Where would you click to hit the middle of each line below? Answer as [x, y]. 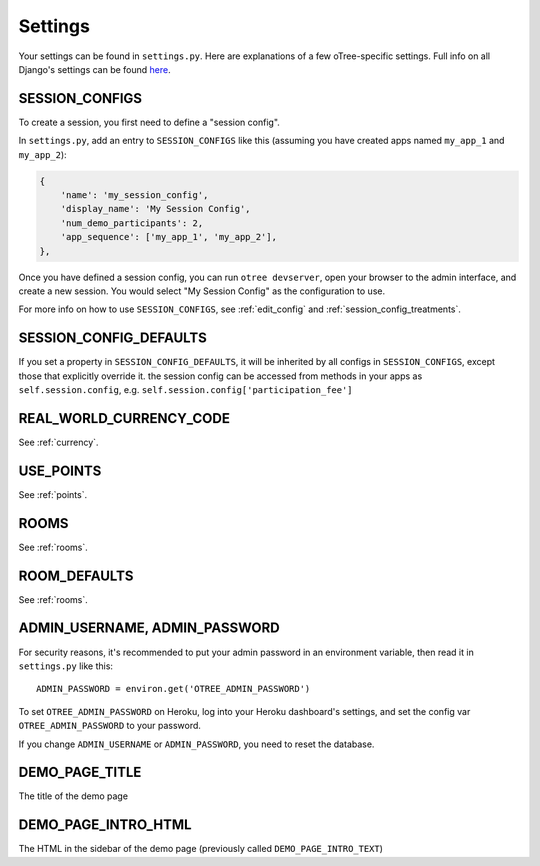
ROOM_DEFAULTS [76, 575]
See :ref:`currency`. [58, 442]
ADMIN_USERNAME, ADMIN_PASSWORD [149, 628]
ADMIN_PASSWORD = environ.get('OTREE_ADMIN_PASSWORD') [173, 689]
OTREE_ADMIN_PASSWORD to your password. [110, 726]
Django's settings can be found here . [95, 69]
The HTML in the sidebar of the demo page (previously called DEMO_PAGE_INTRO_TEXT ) [201, 849]
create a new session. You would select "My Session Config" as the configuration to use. [201, 291]
